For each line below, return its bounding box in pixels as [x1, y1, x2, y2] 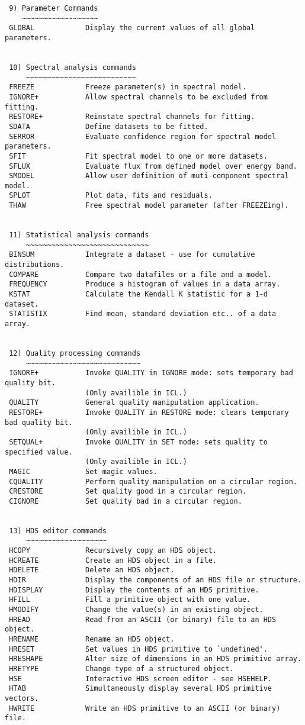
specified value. [5, 447, 73, 456]
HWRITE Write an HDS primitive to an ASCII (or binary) [9, 704, 281, 713]
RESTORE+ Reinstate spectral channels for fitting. [9, 112, 255, 121]
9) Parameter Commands [9, 4, 98, 12]
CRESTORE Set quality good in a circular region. [9, 487, 247, 496]
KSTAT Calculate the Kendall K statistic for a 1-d [9, 290, 268, 299]
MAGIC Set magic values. [9, 467, 158, 476]
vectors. [5, 694, 39, 703]
